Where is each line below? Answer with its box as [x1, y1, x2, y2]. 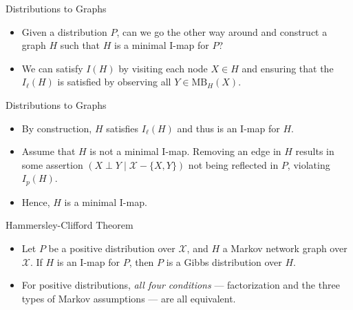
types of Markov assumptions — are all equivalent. [21, 291, 236, 305]
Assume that [21, 144, 76, 158]
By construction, [21, 121, 92, 135]
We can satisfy [21, 61, 83, 75]
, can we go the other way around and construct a [116, 24, 328, 39]
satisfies [106, 121, 139, 135]
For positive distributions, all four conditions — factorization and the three [21, 278, 340, 292]
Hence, [21, 194, 50, 209]
